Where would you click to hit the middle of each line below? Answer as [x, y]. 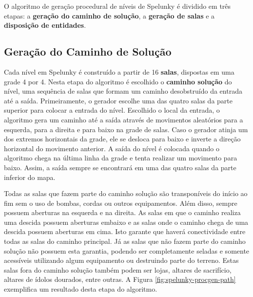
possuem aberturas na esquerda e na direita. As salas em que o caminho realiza [122, 212]
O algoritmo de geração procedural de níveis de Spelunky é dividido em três [117, 6]
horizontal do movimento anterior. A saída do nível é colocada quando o [112, 148]
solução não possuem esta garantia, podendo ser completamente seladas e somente [127, 250]
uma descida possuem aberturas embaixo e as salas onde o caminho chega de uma [126, 222]
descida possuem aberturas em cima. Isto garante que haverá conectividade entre [125, 231]
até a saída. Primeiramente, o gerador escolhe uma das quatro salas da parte [118, 100]
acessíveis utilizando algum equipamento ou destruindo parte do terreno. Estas [121, 260]
